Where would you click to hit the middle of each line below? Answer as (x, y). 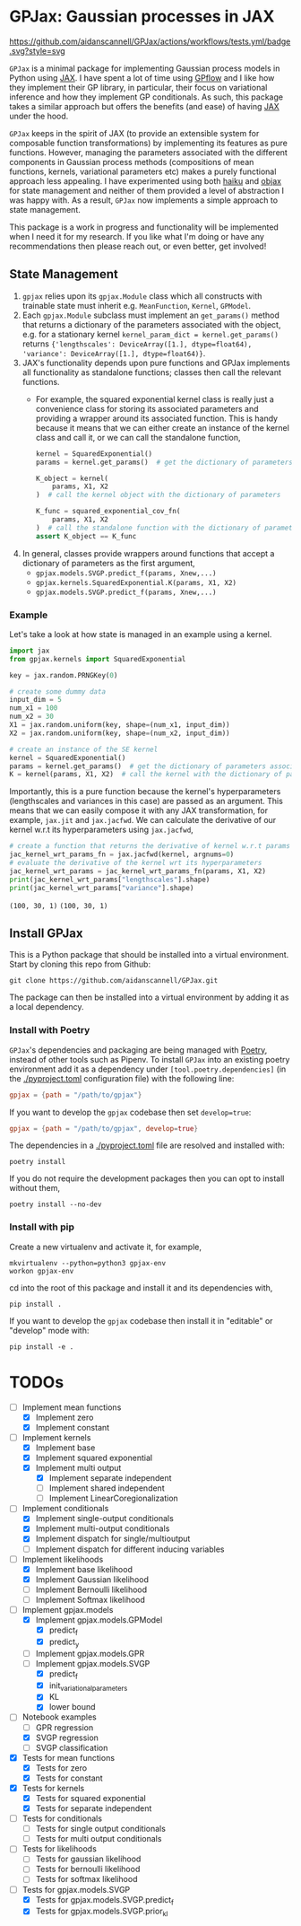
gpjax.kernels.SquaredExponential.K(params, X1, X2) (136, 582)
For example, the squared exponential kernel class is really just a (155, 399)
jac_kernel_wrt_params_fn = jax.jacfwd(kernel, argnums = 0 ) (122, 854)
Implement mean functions (72, 1407)
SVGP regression (67, 1738)
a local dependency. (47, 1007)
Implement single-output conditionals (105, 1519)
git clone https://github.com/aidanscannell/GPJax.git (114, 981)
